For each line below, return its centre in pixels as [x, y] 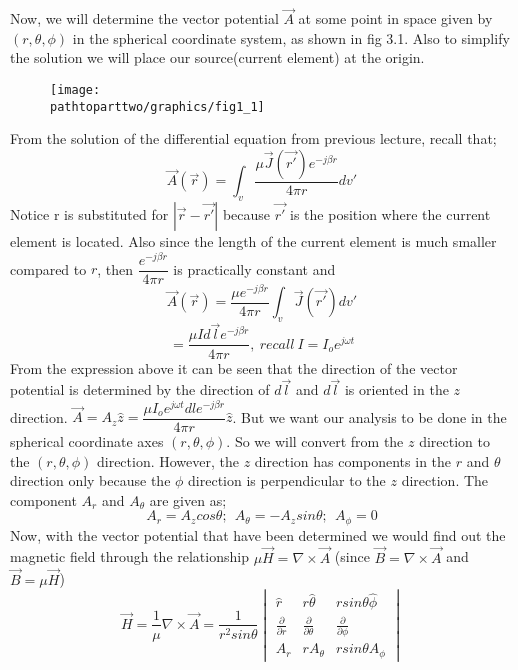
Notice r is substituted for [89, 214]
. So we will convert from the [315, 441]
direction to [455, 441]
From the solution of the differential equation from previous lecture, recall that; [253, 138]
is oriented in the [396, 389]
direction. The [445, 480]
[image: [75, 90]
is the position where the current [390, 214]
